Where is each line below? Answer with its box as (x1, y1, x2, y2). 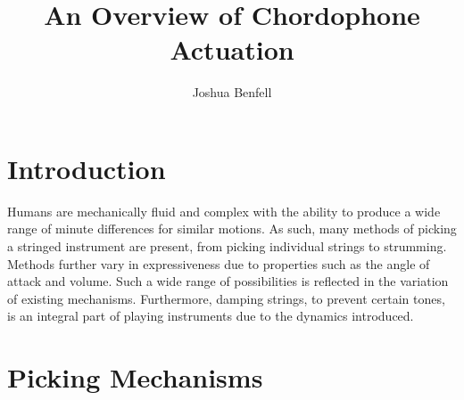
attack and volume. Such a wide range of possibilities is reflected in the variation (7, 272, 449, 290)
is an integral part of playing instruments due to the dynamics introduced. (7, 306, 414, 325)
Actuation (170, 31, 294, 68)
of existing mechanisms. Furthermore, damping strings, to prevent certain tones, (7, 289, 445, 307)
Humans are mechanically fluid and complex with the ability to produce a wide (7, 201, 441, 220)
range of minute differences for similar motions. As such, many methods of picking (7, 219, 457, 238)
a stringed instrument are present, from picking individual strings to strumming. (7, 237, 447, 256)
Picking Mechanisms (7, 359, 263, 396)
